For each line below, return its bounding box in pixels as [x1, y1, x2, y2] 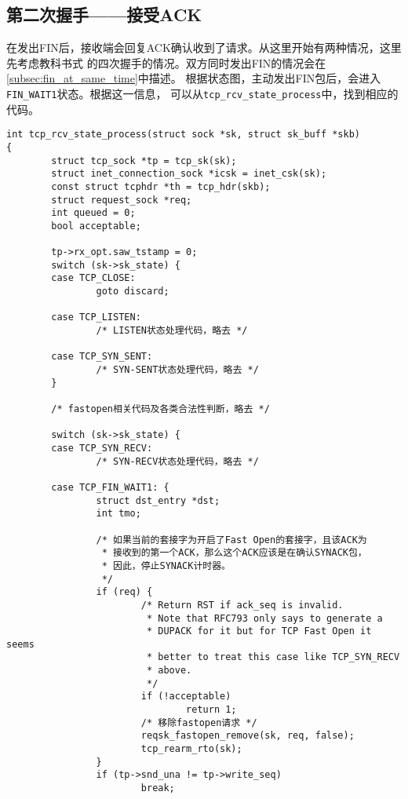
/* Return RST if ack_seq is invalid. [140, 599, 344, 611]
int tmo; [96, 508, 141, 520]
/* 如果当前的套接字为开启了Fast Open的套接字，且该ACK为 [96, 534, 367, 545]
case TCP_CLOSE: [51, 272, 136, 284]
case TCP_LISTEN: [51, 312, 141, 323]
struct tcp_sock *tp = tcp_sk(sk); [51, 155, 237, 166]
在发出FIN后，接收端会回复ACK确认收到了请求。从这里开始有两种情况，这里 [6, 39, 402, 56]
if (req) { [96, 586, 153, 598]
